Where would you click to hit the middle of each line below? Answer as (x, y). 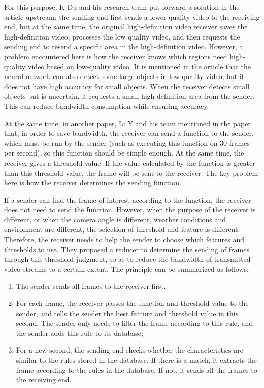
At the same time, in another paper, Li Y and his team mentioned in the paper (127, 123)
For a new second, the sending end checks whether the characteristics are (129, 350)
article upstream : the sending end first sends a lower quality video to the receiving (132, 16)
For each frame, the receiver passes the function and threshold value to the (132, 303)
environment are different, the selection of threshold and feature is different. (122, 229)
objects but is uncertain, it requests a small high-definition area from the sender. (129, 96)
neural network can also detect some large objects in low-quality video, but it (124, 76)
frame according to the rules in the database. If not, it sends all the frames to (137, 370)
